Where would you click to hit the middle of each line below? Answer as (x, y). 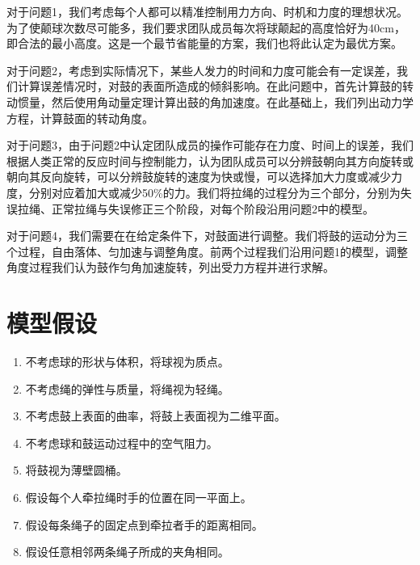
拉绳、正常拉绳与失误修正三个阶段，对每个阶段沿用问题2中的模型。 (195, 208)
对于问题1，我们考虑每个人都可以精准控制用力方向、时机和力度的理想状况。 (207, 11)
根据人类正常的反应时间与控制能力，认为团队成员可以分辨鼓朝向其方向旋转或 (210, 160)
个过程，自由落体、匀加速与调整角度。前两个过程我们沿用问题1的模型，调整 (207, 251)
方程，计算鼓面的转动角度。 (80, 118)
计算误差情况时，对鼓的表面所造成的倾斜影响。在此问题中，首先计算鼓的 (210, 86)
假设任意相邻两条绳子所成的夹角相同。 (127, 552)
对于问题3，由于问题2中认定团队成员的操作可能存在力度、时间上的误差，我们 (210, 145)
